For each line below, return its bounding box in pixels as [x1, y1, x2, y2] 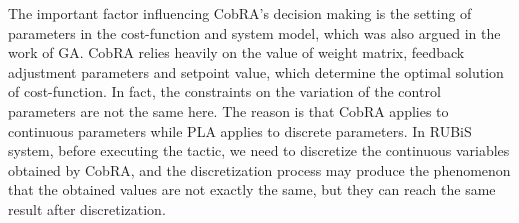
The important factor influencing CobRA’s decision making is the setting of [8, 3, 472, 23]
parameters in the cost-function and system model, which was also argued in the [8, 22, 501, 43]
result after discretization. [8, 198, 166, 219]
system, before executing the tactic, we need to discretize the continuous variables [8, 140, 510, 161]
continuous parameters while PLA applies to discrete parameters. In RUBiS [8, 120, 472, 141]
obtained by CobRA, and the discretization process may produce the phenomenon [8, 159, 511, 180]
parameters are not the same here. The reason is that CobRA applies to [8, 100, 449, 121]
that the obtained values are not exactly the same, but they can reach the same [8, 179, 496, 200]
